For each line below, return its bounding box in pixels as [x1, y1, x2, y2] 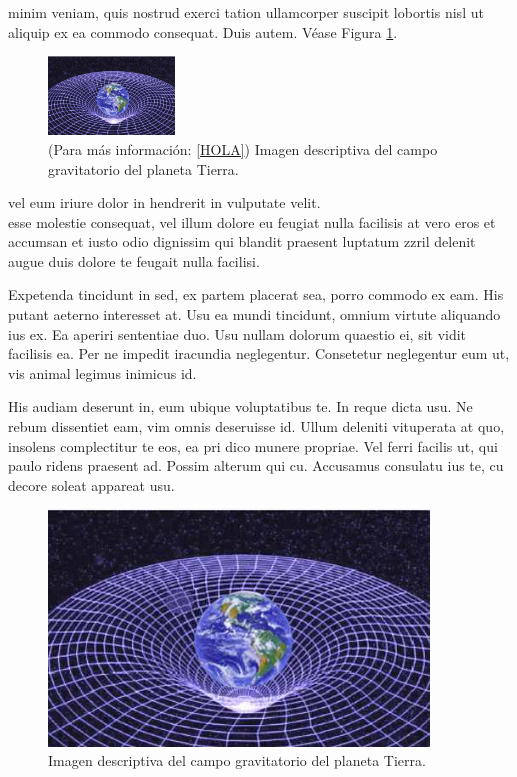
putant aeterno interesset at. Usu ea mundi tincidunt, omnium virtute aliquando [8, 304, 501, 325]
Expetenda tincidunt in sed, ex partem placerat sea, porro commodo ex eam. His [8, 284, 504, 305]
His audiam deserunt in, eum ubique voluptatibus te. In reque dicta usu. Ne [8, 396, 473, 417]
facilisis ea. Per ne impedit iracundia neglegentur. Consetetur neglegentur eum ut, [8, 343, 510, 364]
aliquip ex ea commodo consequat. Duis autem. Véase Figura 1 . [8, 21, 398, 42]
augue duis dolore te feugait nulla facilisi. [8, 250, 260, 271]
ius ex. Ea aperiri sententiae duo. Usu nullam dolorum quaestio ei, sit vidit [8, 323, 467, 344]
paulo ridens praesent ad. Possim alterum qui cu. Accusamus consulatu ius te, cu [8, 455, 504, 476]
